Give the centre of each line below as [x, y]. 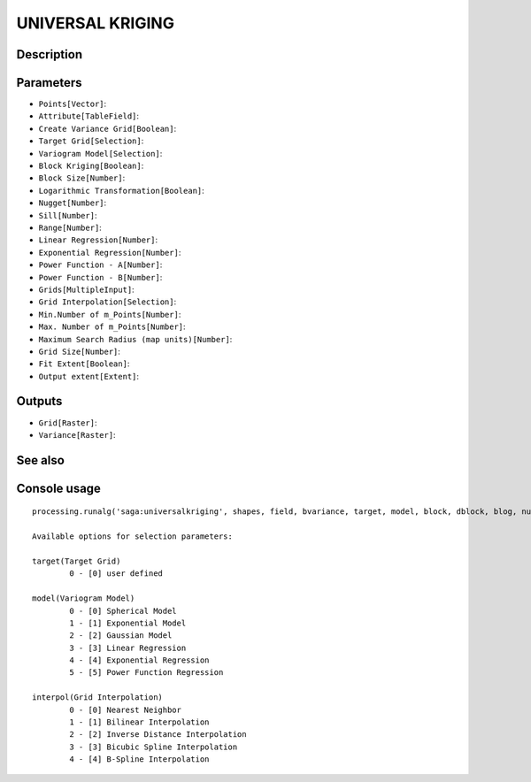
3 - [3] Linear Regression [128, 648]
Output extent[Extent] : [89, 376]
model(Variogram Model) [84, 598]
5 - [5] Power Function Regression [146, 673]
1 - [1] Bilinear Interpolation [139, 722]
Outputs [39, 401]
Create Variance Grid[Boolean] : [108, 128]
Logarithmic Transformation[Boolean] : [122, 190]
